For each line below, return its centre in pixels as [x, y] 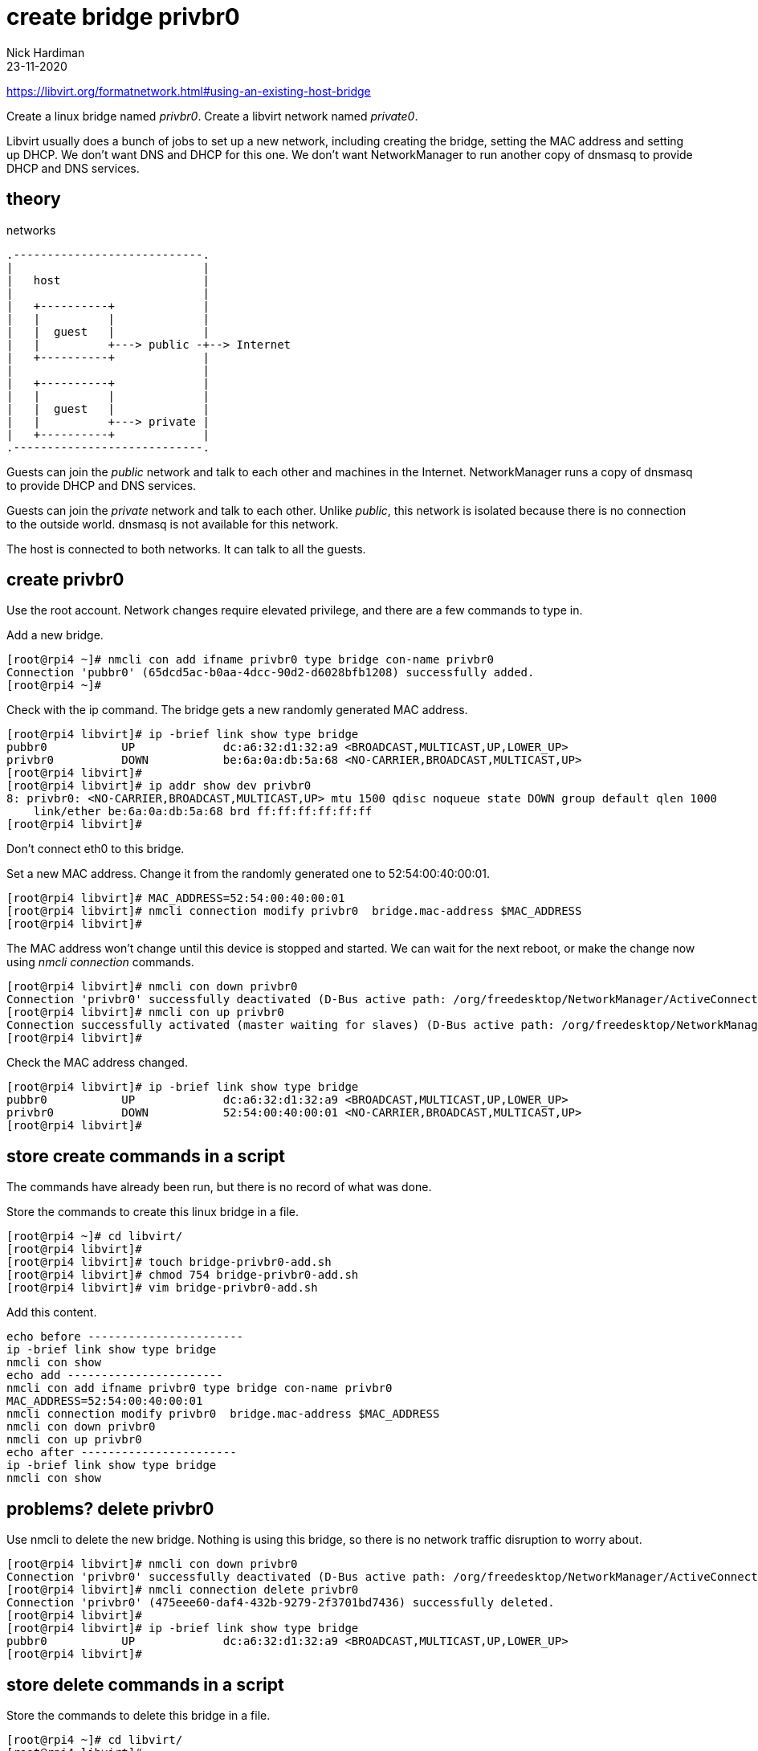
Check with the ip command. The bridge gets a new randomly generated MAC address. [237, 710]
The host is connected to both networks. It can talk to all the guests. [186, 549]
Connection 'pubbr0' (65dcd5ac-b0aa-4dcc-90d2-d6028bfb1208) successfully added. [271, 673]
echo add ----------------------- [115, 1375]
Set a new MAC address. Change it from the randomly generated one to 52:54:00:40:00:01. [248, 874]
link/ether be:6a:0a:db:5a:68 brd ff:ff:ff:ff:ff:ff [203, 812]
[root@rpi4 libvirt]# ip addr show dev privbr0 [159, 786]
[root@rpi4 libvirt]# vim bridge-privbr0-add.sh [162, 1288]
